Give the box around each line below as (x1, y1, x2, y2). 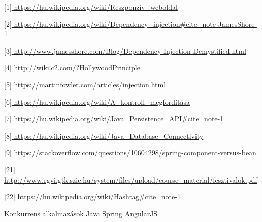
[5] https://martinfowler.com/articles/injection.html (4, 79, 166, 90)
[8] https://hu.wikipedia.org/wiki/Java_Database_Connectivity (4, 130, 204, 141)
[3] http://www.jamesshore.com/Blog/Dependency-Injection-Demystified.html (4, 45, 246, 56)
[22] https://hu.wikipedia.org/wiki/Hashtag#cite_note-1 (4, 191, 181, 202)
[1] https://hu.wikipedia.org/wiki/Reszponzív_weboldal (4, 2, 178, 12)
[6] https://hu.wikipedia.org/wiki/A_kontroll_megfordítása (4, 96, 190, 107)
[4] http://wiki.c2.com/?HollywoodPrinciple (4, 62, 140, 73)
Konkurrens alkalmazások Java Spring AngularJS (4, 208, 158, 218)
